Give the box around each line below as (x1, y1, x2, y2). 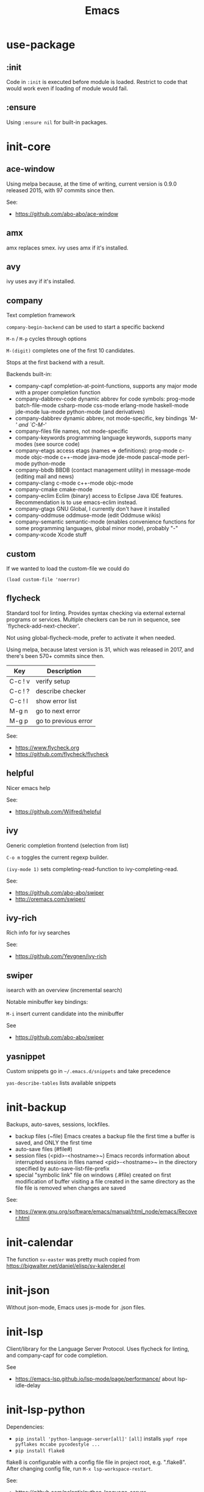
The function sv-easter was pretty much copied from (6, 1255, 140, 1263)
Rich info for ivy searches (6, 929, 71, 936)
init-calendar (6, 1236, 74, 1250)
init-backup (6, 1101, 67, 1115)
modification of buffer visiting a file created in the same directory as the (15, 1177, 195, 1185)
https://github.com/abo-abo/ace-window (15, 210, 119, 217)
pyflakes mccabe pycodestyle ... (15, 1441, 100, 1448)
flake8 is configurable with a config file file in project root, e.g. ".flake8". (6, 1459, 187, 1466)
